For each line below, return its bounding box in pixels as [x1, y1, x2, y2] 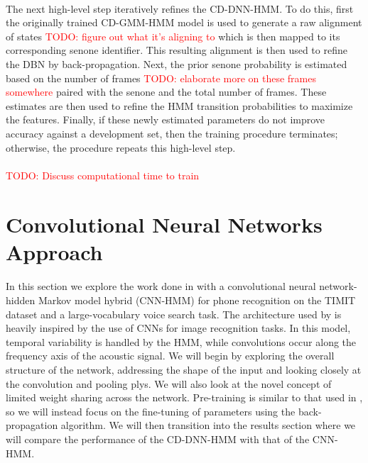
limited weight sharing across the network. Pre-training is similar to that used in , [6, 390, 363, 405]
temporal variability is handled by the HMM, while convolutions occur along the [6, 334, 357, 349]
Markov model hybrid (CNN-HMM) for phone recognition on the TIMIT [38, 293, 356, 308]
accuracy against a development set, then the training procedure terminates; [6, 125, 338, 140]
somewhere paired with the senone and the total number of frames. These [6, 84, 327, 99]
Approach [6, 237, 103, 266]
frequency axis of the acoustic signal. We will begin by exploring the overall [6, 348, 335, 363]
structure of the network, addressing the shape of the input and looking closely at [6, 362, 362, 377]
